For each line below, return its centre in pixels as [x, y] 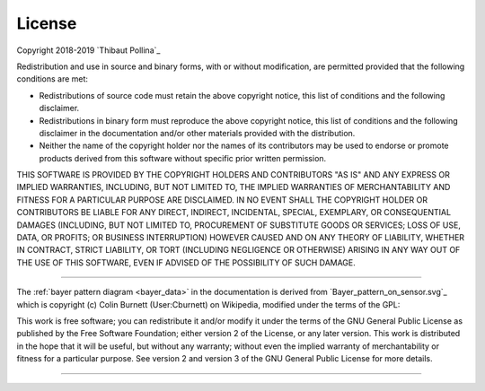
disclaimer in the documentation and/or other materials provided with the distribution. [197, 133]
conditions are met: [53, 79]
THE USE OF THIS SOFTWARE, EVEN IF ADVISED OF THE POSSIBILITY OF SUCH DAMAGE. [186, 262]
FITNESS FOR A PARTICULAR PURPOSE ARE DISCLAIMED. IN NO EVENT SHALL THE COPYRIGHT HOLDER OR [222, 200]
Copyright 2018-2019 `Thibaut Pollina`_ [88, 50]
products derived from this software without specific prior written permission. [183, 158]
